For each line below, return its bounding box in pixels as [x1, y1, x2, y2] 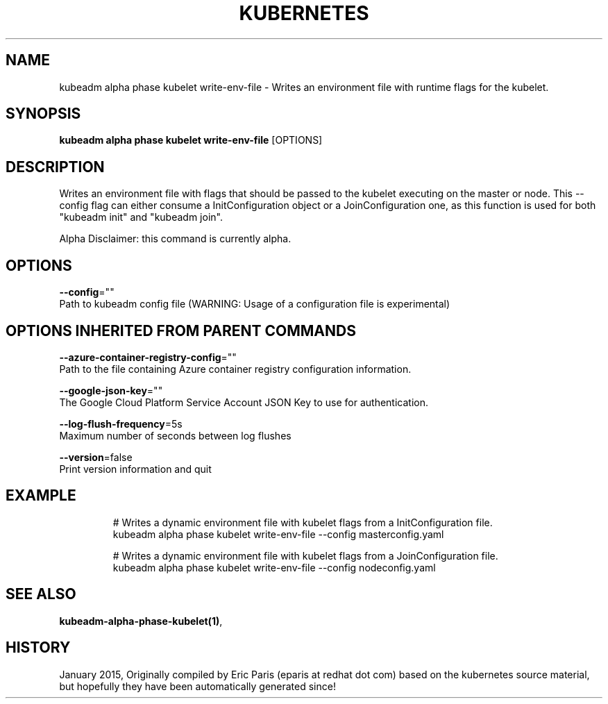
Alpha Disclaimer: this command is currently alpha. [59, 233, 292, 245]
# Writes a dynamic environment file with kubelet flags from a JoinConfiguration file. [112, 549, 498, 562]
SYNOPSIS [6, 105, 81, 123]
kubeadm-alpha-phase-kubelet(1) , [59, 614, 223, 627]
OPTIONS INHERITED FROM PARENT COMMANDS [6, 321, 356, 340]
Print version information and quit [59, 462, 212, 475]
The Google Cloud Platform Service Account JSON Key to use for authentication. [59, 396, 429, 408]
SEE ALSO [6, 585, 76, 603]
